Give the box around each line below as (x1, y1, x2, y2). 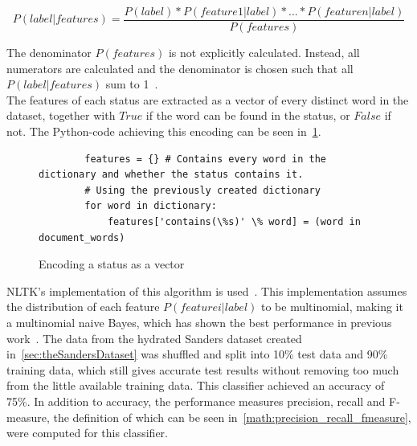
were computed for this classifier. (6, 424, 168, 441)
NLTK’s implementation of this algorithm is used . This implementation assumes (6, 282, 407, 299)
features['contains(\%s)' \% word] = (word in (107, 216, 361, 227)
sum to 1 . (105, 76, 158, 92)
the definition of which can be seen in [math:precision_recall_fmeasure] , (53, 408, 411, 425)
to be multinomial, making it (260, 298, 403, 315)
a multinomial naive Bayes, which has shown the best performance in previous (6, 313, 392, 330)
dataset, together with (6, 107, 116, 124)
